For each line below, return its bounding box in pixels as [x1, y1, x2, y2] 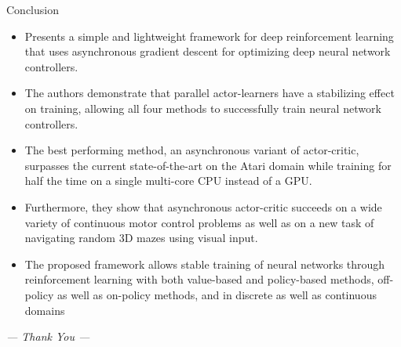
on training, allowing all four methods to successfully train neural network [24, 99, 381, 116]
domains [24, 302, 65, 318]
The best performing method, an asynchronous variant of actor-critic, [24, 142, 359, 158]
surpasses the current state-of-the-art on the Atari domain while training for [24, 157, 392, 173]
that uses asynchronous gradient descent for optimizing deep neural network [24, 43, 391, 60]
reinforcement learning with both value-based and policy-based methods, [24, 271, 374, 287]
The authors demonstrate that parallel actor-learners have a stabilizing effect [24, 85, 395, 101]
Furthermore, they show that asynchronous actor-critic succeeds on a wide [24, 198, 382, 215]
